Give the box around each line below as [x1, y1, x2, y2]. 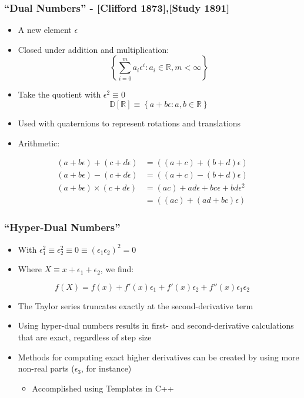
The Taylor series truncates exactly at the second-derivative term [18, 299, 253, 312]
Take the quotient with [18, 88, 101, 101]
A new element [18, 24, 72, 36]
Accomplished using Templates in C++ [32, 382, 174, 394]
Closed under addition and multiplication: [18, 43, 169, 55]
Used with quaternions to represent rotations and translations [18, 117, 241, 129]
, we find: [100, 263, 134, 275]
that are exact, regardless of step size [18, 330, 152, 343]
